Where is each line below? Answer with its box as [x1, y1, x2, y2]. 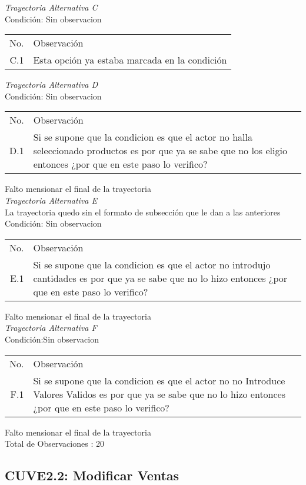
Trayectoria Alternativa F [5, 321, 97, 334]
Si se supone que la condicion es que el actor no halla [33, 130, 252, 144]
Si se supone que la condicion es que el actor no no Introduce [33, 373, 285, 387]
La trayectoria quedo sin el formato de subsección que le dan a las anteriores [5, 205, 281, 218]
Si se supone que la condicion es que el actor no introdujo [33, 257, 271, 271]
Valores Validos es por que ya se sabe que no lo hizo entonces [33, 387, 286, 401]
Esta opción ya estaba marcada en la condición [33, 53, 227, 67]
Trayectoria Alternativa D [5, 78, 98, 91]
